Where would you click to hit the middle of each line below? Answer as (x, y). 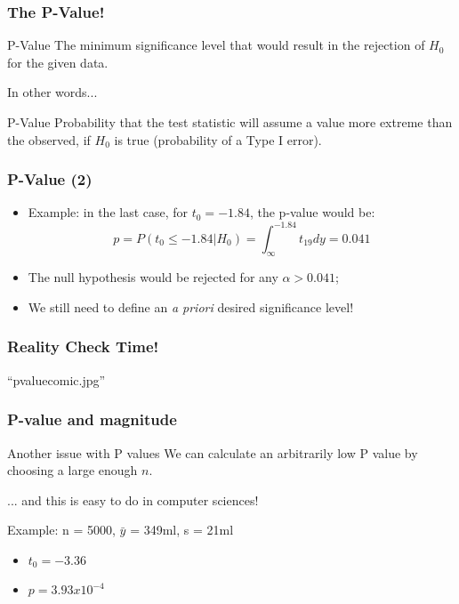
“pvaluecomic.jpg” (56, 379)
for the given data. (58, 62)
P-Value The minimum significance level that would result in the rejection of (216, 45)
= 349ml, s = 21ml (182, 530)
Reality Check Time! (83, 346)
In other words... (52, 92)
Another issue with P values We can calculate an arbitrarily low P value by (213, 452)
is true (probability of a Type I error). (218, 139)
